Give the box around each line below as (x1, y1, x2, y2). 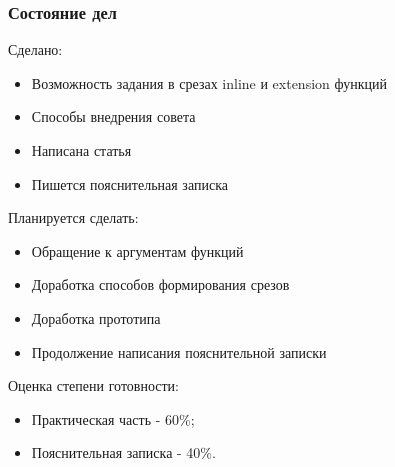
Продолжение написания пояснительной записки (31, 341, 327, 362)
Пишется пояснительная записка (31, 173, 228, 194)
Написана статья (31, 140, 132, 160)
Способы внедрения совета (31, 106, 196, 127)
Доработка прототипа (31, 307, 161, 328)
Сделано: (8, 39, 63, 60)
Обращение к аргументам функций (31, 240, 244, 261)
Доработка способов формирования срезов (31, 274, 290, 295)
